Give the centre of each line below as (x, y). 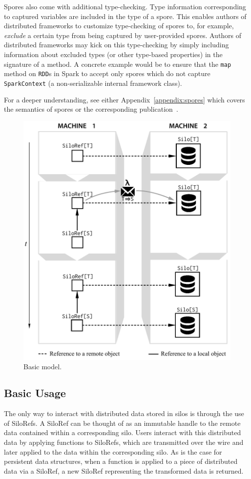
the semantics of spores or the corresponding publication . (91, 109)
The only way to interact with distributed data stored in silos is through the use (124, 413)
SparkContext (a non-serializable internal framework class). (93, 83)
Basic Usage (35, 393)
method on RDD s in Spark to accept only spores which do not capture (107, 73)
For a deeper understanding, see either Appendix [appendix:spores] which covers (125, 99)
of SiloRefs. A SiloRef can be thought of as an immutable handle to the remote (122, 423)
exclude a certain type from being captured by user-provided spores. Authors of (123, 35)
